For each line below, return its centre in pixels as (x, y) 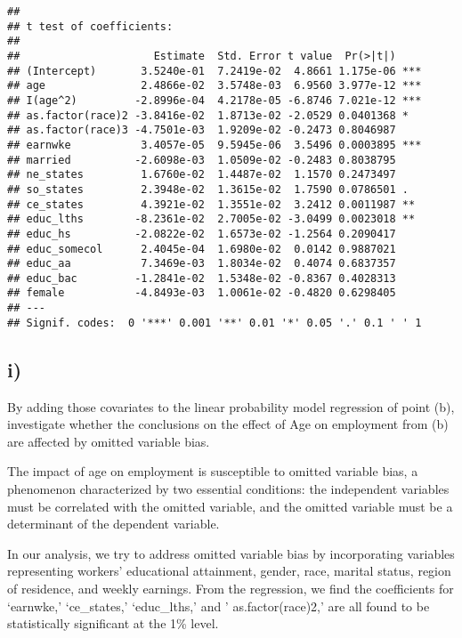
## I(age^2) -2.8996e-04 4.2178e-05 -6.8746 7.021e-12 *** (215, 100)
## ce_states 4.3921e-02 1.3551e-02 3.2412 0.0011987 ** (211, 204)
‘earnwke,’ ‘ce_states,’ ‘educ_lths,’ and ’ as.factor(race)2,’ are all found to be (219, 606)
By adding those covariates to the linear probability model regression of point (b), (231, 406)
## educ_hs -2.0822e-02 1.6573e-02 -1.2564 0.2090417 (202, 234)
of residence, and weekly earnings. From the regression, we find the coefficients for (231, 588)
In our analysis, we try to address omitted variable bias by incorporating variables (231, 553)
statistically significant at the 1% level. (113, 623)
